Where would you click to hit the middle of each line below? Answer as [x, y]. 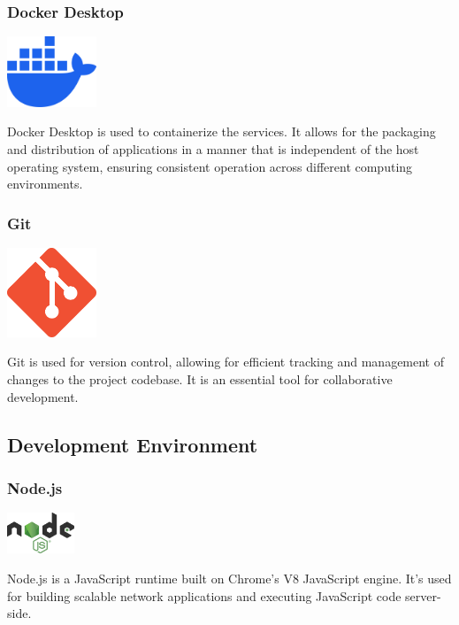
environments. [45, 184]
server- [423, 595]
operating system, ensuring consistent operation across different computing [210, 166]
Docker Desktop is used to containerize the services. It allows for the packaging [222, 131]
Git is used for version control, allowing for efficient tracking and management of [226, 362]
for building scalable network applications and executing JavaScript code [204, 595]
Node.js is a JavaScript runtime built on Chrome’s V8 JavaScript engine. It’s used [229, 578]
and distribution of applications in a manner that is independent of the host [213, 149]
